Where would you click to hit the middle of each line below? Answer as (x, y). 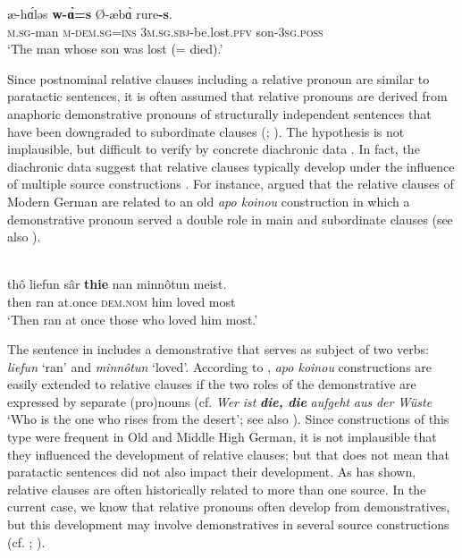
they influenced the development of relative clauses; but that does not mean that (228, 454)
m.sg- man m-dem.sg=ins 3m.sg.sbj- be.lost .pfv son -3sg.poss (165, 31)
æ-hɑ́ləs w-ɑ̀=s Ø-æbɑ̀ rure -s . (90, 13)
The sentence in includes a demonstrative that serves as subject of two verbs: (218, 349)
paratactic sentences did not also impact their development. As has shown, (212, 472)
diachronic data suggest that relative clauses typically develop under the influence (231, 166)
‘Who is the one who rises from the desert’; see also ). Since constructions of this (228, 419)
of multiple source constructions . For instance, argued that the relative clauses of (231, 184)
